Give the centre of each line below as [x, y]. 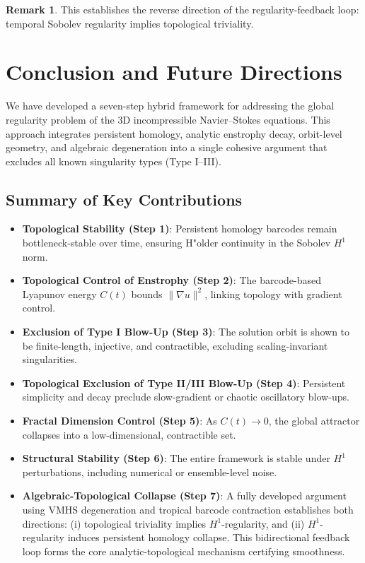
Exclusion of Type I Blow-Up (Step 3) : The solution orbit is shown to [186, 332]
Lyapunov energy [59, 294]
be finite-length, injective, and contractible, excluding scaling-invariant [175, 345]
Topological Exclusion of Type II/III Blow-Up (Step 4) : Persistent [184, 383]
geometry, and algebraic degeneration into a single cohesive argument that [167, 147]
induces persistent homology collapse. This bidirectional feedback [209, 537]
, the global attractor [314, 421]
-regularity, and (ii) [263, 523]
